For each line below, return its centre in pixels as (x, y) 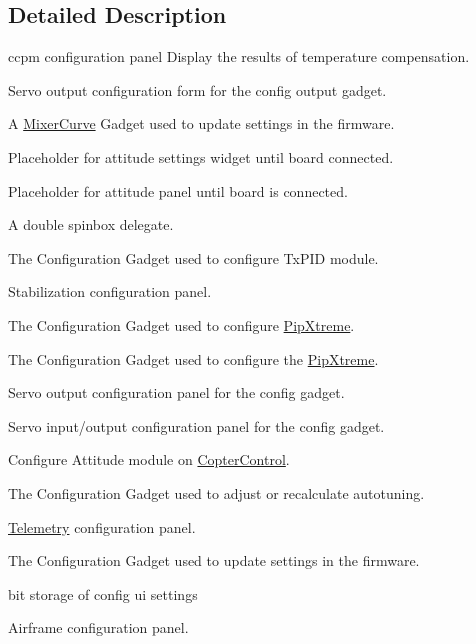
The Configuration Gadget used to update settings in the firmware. (214, 560)
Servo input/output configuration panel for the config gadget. (196, 425)
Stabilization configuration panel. (110, 291)
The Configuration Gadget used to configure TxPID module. (193, 257)
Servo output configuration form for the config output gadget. (197, 89)
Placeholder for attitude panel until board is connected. (178, 190)
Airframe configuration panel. (98, 627)
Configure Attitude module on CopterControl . (149, 459)
